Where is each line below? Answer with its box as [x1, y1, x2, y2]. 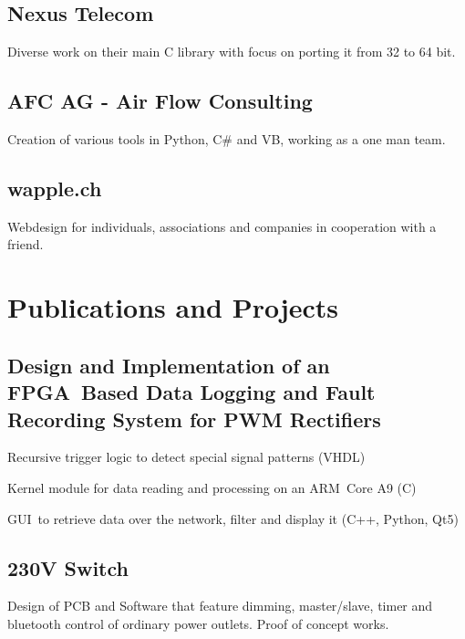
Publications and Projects [7, 288, 339, 326]
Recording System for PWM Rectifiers [7, 404, 381, 433]
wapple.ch [7, 173, 102, 202]
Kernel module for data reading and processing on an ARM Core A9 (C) [7, 477, 417, 497]
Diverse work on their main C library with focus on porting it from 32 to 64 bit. [7, 42, 456, 61]
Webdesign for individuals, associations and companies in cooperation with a [7, 216, 437, 236]
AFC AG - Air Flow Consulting [7, 87, 313, 115]
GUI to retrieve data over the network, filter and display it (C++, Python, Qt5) [7, 508, 459, 528]
